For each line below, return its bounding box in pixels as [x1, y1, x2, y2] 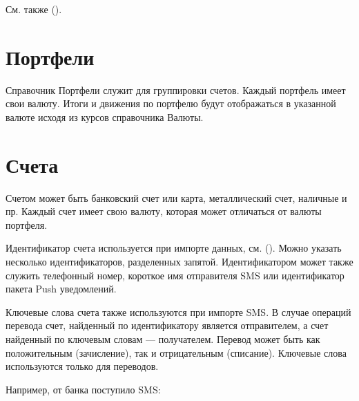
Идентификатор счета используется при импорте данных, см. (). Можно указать [6, 241, 342, 255]
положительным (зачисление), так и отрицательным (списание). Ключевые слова [6, 345, 347, 360]
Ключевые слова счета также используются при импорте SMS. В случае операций [6, 304, 351, 319]
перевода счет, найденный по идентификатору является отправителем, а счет [6, 318, 329, 333]
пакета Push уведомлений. [6, 281, 117, 296]
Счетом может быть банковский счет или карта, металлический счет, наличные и [6, 190, 347, 205]
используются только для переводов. [6, 359, 159, 373]
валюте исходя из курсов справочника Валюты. [6, 109, 204, 124]
